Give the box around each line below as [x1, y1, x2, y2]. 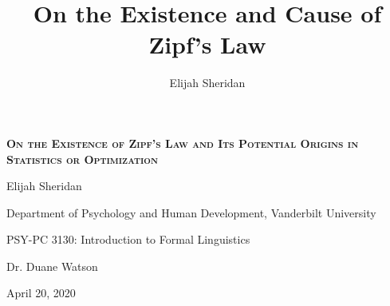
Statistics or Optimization [6, 150, 158, 167]
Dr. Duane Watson [6, 257, 98, 274]
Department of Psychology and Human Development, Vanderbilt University [6, 204, 376, 221]
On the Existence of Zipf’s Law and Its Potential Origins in [6, 134, 359, 151]
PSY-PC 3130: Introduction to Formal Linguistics [6, 231, 250, 248]
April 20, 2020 [6, 284, 76, 301]
